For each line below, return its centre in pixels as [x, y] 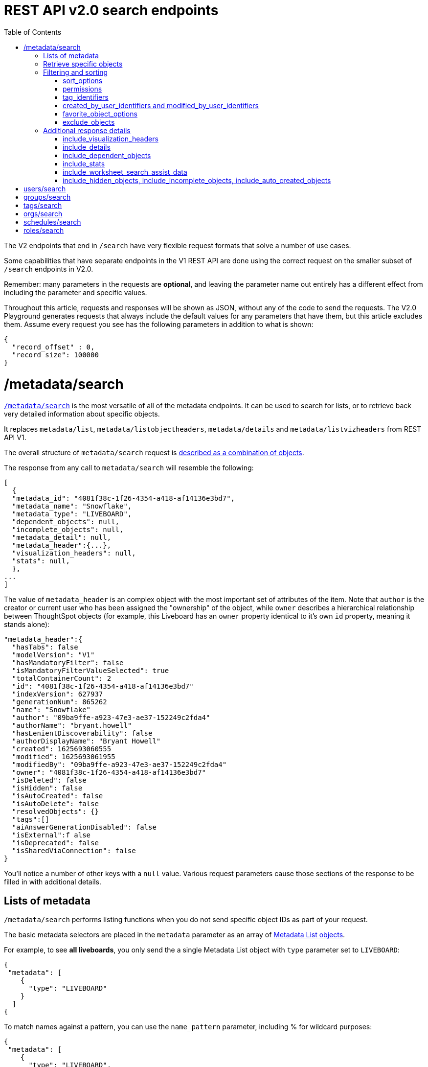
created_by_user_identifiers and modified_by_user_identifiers [161, 105]
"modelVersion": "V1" [53, 655]
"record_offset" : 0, [53, 347]
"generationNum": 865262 [59, 702]
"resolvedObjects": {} [55, 812]
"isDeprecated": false [55, 843]
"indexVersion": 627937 [57, 694]
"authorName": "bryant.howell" [72, 726]
